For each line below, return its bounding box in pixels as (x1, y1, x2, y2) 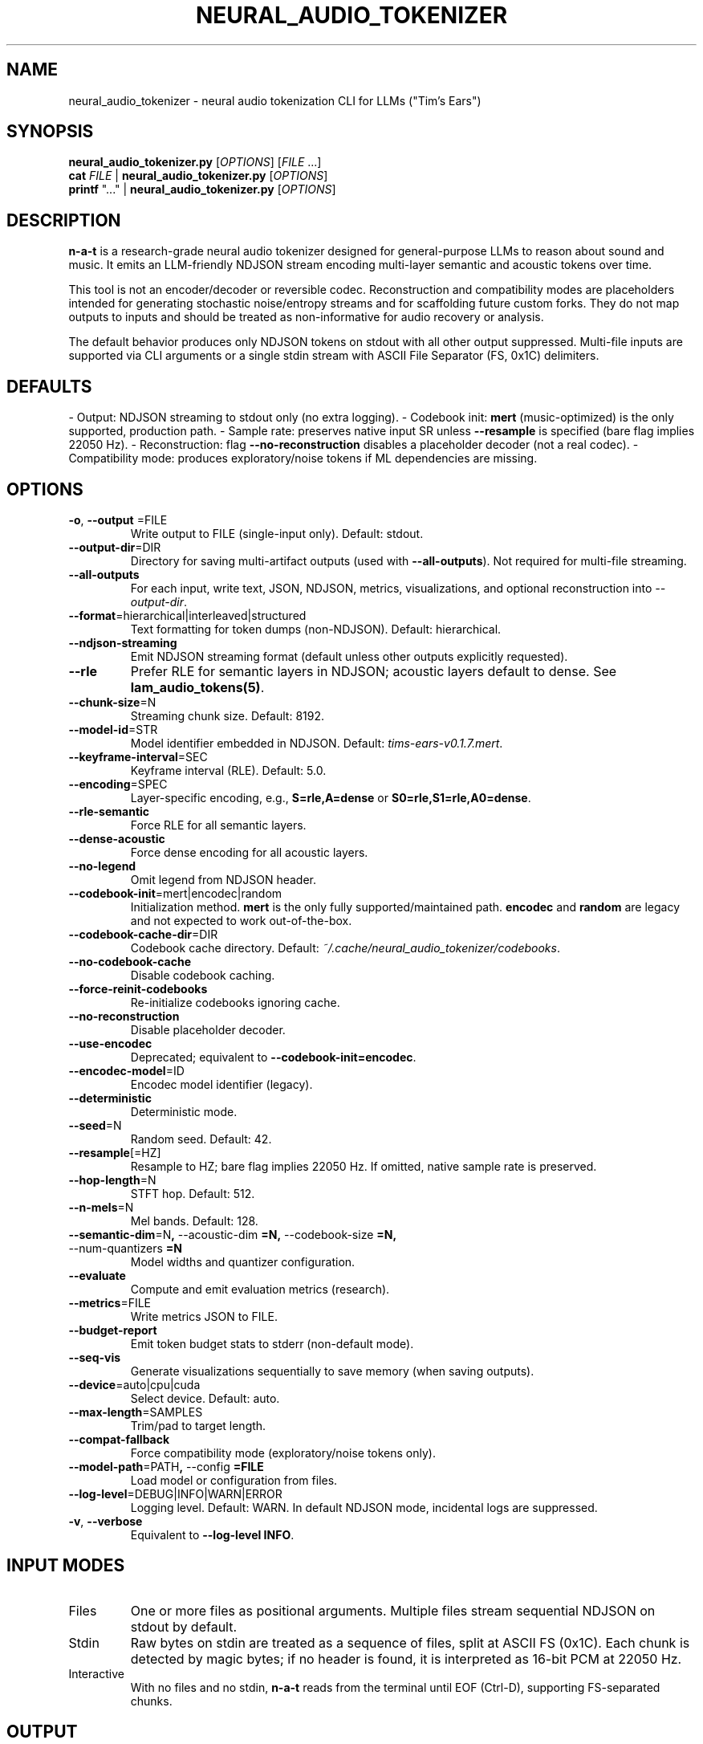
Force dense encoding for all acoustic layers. (130, 845, 368, 859)
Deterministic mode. (130, 1104, 238, 1119)
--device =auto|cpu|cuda (68, 1377, 201, 1392)
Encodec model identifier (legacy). (130, 1077, 313, 1091)
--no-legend (68, 858, 136, 873)
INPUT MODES (6, 1555, 125, 1576)
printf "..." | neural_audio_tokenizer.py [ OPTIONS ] (68, 182, 336, 197)
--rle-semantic (68, 804, 150, 818)
